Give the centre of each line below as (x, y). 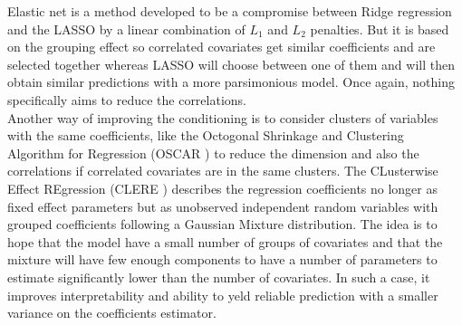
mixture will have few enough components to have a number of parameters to (222, 259)
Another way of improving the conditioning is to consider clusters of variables (223, 117)
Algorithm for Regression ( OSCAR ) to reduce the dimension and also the (213, 153)
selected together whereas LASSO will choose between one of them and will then (231, 64)
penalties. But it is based (380, 29)
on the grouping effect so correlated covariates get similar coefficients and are (221, 47)
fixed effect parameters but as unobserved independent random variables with (223, 206)
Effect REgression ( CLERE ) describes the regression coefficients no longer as (223, 188)
